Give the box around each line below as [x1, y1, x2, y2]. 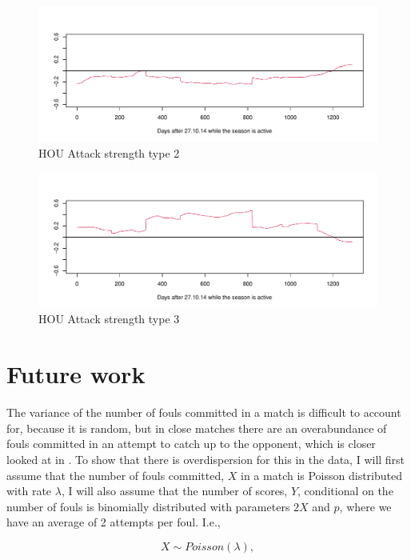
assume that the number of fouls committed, [6, 466, 225, 483]
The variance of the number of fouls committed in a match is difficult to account [6, 404, 401, 421]
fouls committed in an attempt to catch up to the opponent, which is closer [6, 435, 376, 452]
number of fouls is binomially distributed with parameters [6, 498, 290, 514]
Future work [6, 358, 146, 390]
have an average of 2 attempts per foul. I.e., [6, 514, 221, 530]
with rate [6, 482, 52, 499]
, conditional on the [297, 482, 393, 499]
